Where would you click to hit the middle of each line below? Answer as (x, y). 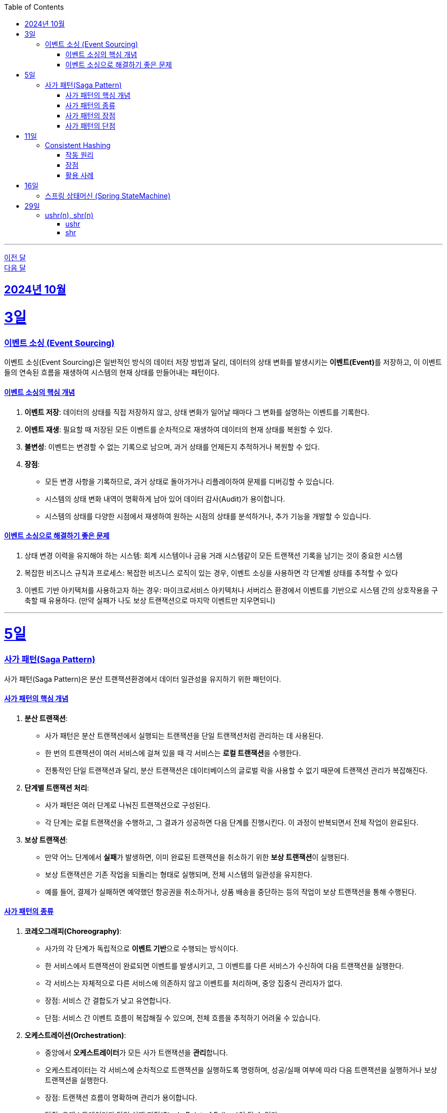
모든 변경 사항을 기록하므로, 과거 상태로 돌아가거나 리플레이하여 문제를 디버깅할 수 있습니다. (190, 481)
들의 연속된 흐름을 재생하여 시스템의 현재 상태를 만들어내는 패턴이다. (112, 373)
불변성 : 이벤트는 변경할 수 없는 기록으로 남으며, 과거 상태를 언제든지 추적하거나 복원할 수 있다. (172, 447)
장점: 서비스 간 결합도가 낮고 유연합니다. (108, 1001)
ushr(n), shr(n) (69, 215)
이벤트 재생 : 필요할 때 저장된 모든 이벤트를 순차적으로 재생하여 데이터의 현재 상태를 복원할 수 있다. (179, 429)
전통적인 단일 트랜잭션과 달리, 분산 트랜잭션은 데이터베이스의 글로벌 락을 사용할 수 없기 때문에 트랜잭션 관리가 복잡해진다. (236, 770)
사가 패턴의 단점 (91, 126)
